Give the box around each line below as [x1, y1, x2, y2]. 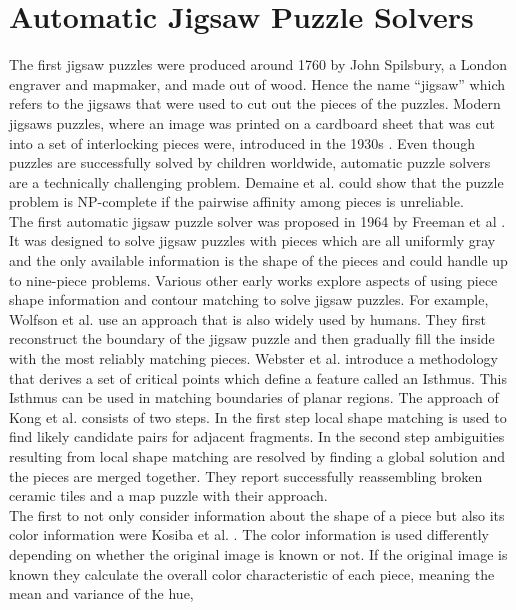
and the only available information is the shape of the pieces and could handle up [9, 250, 508, 271]
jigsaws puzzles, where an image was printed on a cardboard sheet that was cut [9, 112, 495, 133]
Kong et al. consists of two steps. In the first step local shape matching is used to [9, 406, 507, 427]
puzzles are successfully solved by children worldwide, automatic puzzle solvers [9, 152, 491, 173]
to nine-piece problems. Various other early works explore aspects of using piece [9, 269, 498, 290]
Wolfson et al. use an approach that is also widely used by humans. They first [9, 308, 487, 329]
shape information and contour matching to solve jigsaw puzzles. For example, [9, 289, 489, 310]
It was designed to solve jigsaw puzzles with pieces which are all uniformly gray [9, 230, 496, 251]
